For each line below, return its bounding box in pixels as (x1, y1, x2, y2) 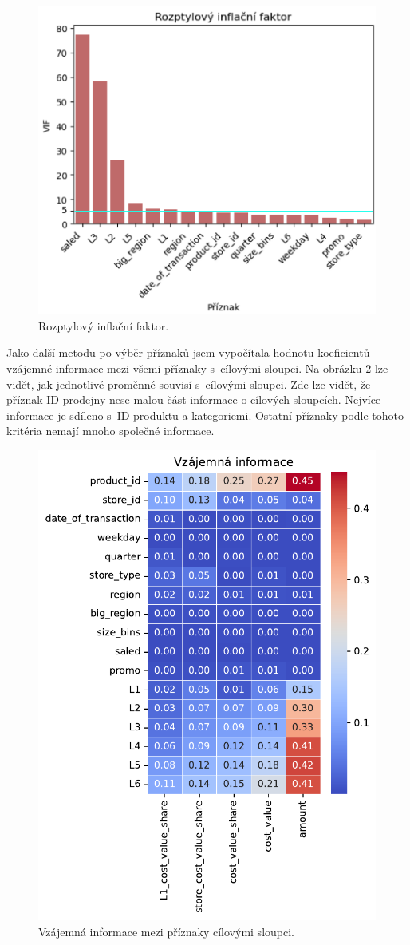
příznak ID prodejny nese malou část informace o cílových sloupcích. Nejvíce (6, 391, 381, 408)
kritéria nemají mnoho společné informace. (6, 422, 215, 439)
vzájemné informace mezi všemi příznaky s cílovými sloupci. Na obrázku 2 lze (6, 359, 388, 376)
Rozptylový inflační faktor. (38, 317, 169, 334)
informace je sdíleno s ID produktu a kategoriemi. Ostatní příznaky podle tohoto (6, 406, 404, 423)
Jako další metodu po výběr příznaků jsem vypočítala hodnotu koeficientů (6, 344, 370, 361)
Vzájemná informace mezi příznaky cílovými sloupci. (38, 923, 294, 939)
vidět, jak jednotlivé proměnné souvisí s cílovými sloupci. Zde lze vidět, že (6, 375, 371, 392)
